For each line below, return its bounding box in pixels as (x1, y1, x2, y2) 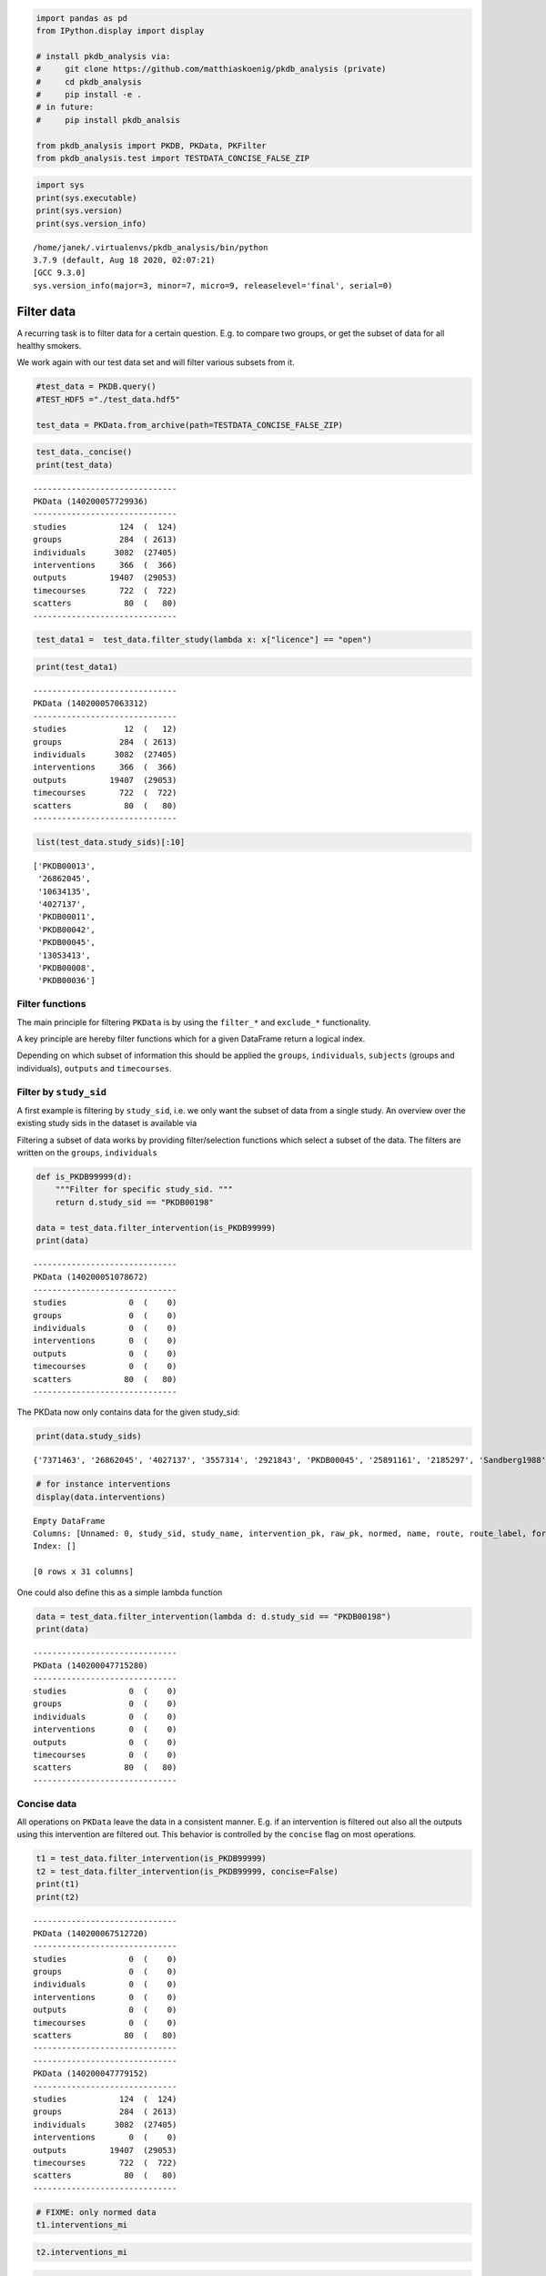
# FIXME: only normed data (35, 2207, 157, 2217)
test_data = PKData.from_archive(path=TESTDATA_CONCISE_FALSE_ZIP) (35, 420, 344, 430)
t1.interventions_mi (35, 2220, 127, 2230)
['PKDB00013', (33, 860, 96, 871)
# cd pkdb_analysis (35, 76, 143, 86)
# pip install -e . (35, 89, 143, 99)
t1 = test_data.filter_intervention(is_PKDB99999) (35, 1854, 268, 1864)
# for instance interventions (35, 1479, 171, 1489)
